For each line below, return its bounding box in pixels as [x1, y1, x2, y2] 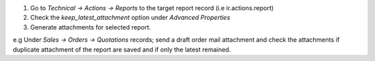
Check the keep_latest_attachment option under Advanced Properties [30, 14, 231, 22]
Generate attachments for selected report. [30, 23, 151, 31]
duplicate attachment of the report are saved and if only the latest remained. [12, 45, 231, 53]
